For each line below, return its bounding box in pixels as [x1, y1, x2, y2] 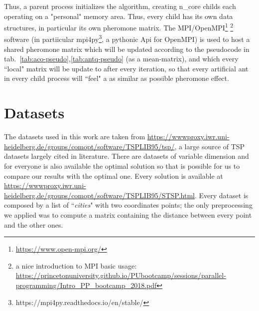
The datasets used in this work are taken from [4, 131, 145, 142]
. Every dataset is [194, 190, 249, 200]
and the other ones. [4, 219, 63, 230]
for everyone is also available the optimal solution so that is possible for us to [4, 160, 240, 171]
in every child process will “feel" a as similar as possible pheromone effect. [4, 73, 229, 83]
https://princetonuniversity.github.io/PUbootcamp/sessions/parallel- [15, 270, 226, 281]
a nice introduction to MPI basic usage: [15, 260, 137, 271]
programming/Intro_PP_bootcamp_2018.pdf [15, 280, 157, 290]
